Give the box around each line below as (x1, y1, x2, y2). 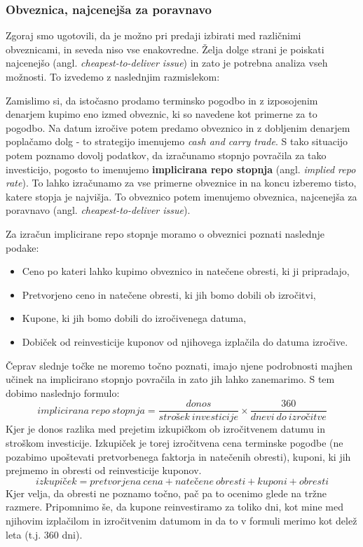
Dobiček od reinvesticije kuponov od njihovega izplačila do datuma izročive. (22, 334, 348, 349)
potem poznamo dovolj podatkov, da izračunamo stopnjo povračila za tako (6, 147, 327, 162)
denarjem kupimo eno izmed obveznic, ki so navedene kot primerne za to (6, 107, 317, 121)
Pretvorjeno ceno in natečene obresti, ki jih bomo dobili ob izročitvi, (22, 287, 316, 302)
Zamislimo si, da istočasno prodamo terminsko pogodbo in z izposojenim (6, 93, 318, 107)
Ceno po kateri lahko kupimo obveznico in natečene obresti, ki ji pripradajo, (22, 264, 350, 278)
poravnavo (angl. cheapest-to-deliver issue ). (6, 203, 191, 217)
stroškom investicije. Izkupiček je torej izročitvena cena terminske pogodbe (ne (6, 435, 343, 450)
